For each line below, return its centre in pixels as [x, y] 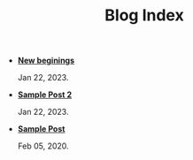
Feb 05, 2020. [43, 146]
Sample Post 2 [45, 95]
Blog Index [144, 15]
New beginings [46, 61]
